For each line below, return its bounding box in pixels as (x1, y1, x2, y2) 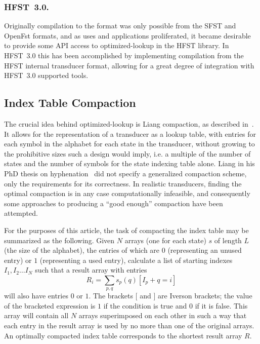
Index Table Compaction (4, 95, 136, 110)
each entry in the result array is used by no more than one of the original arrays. (4, 320, 254, 331)
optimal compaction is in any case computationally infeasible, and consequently (4, 188, 250, 199)
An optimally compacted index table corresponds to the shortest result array (4, 330, 242, 340)
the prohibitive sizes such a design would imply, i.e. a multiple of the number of (4, 148, 251, 159)
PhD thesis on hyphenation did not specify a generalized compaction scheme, (4, 168, 247, 178)
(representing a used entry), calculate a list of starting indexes (39, 254, 233, 265)
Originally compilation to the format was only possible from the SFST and (4, 20, 236, 31)
